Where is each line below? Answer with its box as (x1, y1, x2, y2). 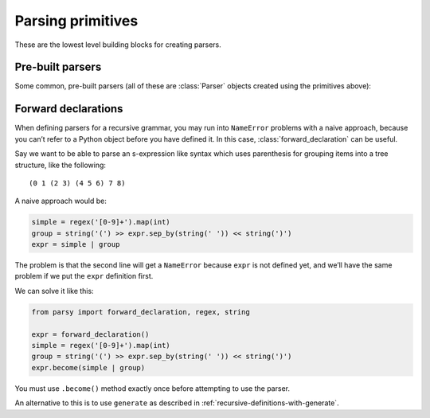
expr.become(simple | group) (31, 363, 146, 372)
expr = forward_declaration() (31, 330, 150, 338)
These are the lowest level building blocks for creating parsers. (14, 40, 222, 49)
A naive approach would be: (14, 196, 107, 206)
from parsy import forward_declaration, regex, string (31, 307, 250, 316)
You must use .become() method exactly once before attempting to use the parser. (14, 383, 291, 393)
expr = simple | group (31, 240, 120, 249)
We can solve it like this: (14, 286, 95, 295)
